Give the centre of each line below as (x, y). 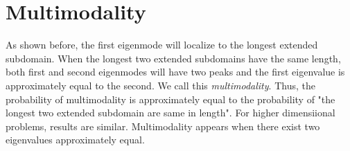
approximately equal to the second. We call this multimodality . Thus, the (160, 85)
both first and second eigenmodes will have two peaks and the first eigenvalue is (175, 72)
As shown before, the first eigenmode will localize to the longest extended (162, 45)
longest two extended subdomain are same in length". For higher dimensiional (170, 113)
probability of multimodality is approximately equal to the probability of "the (170, 99)
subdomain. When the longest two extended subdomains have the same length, (173, 58)
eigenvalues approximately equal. (75, 140)
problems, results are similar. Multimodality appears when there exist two (163, 126)
